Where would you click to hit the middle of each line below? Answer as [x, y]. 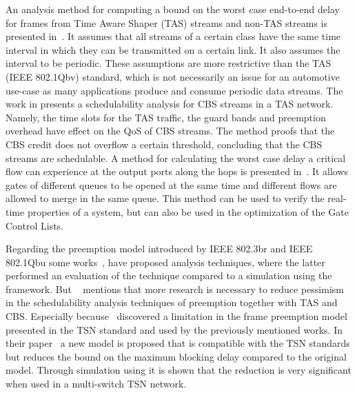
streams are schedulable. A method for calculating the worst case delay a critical [176, 158]
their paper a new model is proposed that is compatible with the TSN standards [178, 343]
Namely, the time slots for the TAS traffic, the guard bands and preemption [166, 117]
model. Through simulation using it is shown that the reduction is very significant [178, 370]
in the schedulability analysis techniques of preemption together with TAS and [172, 302]
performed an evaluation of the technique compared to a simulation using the [169, 275]
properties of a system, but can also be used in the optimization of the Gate [188, 211]
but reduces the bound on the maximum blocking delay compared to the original [176, 356]
